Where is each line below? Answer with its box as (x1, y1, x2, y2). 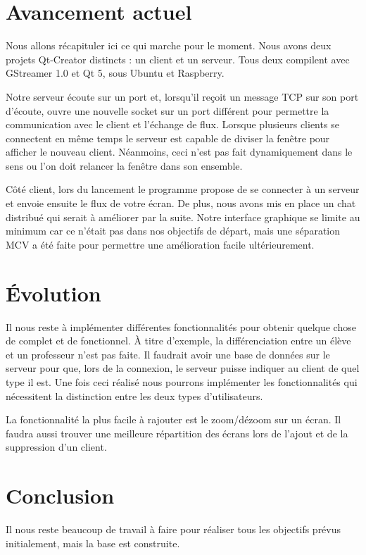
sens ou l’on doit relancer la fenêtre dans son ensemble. (6, 158, 243, 173)
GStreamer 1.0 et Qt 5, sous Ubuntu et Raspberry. (6, 66, 225, 80)
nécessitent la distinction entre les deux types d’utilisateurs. (6, 388, 263, 403)
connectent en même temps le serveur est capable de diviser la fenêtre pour (6, 130, 330, 145)
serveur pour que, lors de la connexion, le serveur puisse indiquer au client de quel (6, 361, 360, 375)
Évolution (6, 278, 101, 307)
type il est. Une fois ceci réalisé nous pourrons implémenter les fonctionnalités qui (6, 374, 358, 389)
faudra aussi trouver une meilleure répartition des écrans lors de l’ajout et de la (6, 425, 348, 440)
